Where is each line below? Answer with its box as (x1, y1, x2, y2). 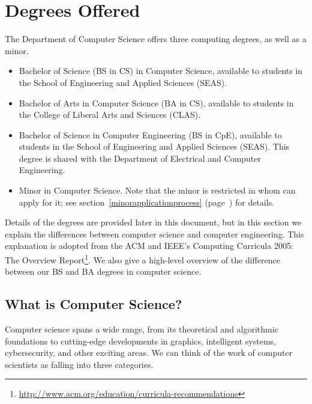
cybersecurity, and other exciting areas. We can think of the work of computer (5, 346, 293, 359)
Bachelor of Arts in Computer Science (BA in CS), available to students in (19, 96, 294, 109)
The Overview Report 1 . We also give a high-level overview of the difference (5, 252, 280, 266)
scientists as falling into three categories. (5, 358, 154, 370)
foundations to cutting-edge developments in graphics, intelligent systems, (5, 334, 277, 347)
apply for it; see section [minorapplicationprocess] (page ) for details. (19, 195, 275, 208)
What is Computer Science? (5, 295, 182, 313)
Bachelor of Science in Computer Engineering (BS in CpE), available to (19, 128, 282, 141)
